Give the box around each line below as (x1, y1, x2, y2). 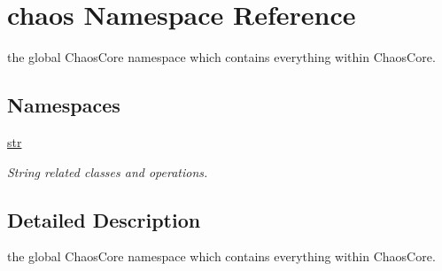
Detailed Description (7, 205, 201, 233)
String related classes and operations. (7, 162, 208, 181)
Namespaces (7, 91, 120, 119)
